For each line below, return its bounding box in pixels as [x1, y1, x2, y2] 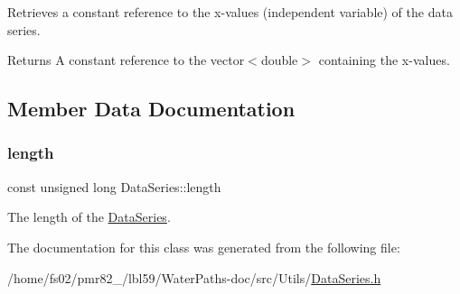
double [260, 51, 298, 69]
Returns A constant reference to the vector [7, 51, 245, 69]
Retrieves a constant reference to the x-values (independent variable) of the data [7, 3, 453, 21]
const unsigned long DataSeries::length [7, 177, 221, 196]
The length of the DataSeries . [7, 207, 171, 226]
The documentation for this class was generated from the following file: [7, 237, 400, 256]
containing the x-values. [318, 51, 450, 69]
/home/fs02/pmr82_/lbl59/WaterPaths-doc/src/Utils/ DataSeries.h [7, 268, 381, 287]
